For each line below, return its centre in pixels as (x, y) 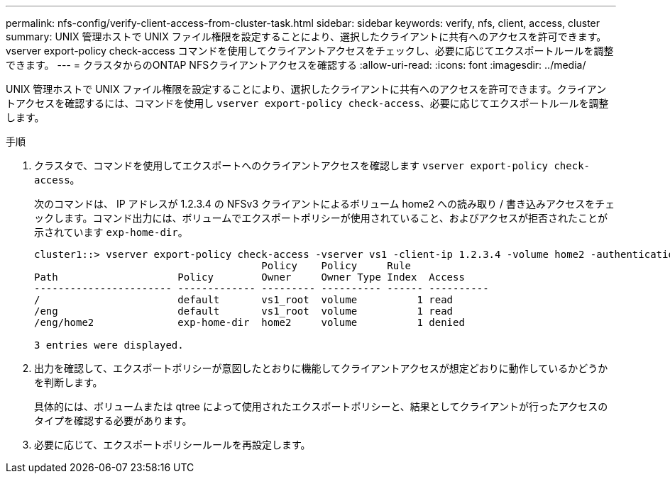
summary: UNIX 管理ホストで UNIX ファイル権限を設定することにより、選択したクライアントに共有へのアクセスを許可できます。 (306, 36)
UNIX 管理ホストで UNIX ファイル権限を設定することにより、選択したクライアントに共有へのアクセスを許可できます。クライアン (306, 89)
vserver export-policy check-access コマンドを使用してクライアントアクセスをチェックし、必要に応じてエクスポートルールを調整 (310, 51)
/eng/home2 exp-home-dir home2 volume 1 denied (249, 322)
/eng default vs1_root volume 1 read (244, 311)
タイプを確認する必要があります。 (113, 421)
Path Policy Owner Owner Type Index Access (249, 277)
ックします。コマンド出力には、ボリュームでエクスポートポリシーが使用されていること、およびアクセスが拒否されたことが (321, 218)
